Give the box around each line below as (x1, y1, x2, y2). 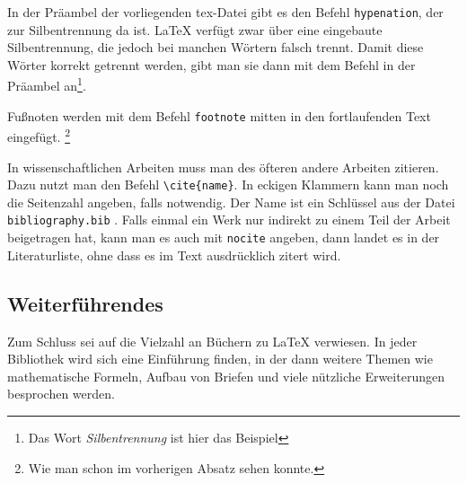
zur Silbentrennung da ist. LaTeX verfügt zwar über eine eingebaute (7, 20, 383, 39)
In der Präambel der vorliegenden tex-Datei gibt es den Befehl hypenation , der (7, 3, 444, 21)
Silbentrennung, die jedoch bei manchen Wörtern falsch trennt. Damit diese (7, 38, 424, 57)
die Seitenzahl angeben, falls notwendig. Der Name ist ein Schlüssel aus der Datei (7, 192, 455, 211)
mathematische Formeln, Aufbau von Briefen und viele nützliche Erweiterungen (7, 366, 445, 385)
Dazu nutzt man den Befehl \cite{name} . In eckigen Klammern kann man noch (7, 175, 449, 194)
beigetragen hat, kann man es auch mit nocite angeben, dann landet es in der (7, 228, 440, 247)
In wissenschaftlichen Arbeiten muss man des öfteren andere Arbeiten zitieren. (7, 157, 439, 176)
